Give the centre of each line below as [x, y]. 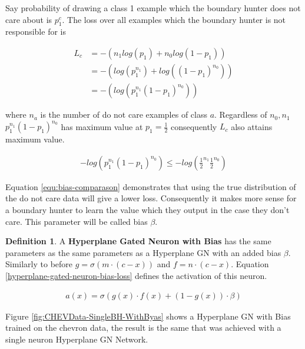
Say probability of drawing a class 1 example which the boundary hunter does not [153, 8]
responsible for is [36, 31]
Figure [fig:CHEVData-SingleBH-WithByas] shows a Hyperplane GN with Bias [148, 316]
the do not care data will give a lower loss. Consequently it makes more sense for [151, 198]
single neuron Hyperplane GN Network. [77, 339]
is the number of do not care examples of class [124, 114]
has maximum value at [102, 126]
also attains [252, 126]
